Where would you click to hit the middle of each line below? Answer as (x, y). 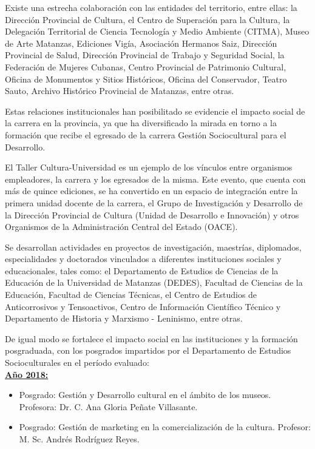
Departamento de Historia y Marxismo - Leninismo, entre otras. (124, 318)
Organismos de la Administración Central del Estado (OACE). (121, 227)
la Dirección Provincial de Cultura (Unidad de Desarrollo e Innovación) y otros (152, 214)
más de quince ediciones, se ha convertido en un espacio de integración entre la (151, 191)
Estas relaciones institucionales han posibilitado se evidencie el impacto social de (155, 111)
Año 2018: (27, 374)
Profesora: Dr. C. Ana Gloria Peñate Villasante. (108, 406)
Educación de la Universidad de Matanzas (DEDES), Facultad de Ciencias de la (154, 282)
